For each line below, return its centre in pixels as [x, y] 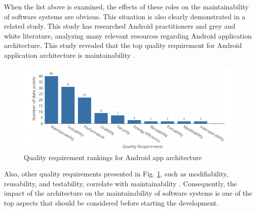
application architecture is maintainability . [70, 55]
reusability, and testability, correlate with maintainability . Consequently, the [121, 183]
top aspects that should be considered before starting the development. [111, 203]
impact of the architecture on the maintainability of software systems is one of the [128, 193]
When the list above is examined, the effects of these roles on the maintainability [127, 6]
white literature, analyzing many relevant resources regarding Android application [128, 35]
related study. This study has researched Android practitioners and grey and [120, 26]
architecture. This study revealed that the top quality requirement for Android [123, 45]
